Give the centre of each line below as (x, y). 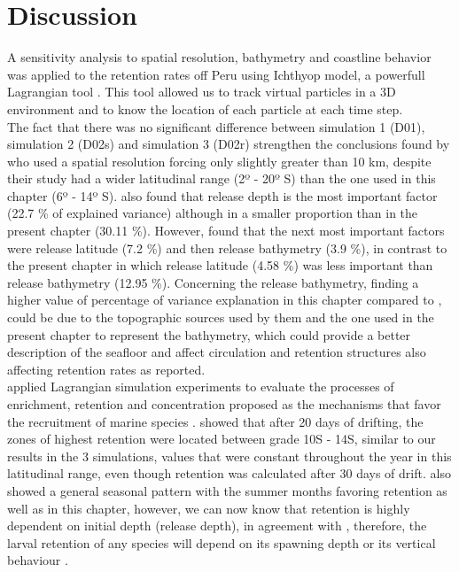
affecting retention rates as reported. (106, 369)
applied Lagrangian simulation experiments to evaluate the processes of (201, 386)
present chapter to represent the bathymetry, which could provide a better (209, 334)
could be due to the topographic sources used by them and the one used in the (221, 317)
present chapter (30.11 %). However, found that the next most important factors (226, 231)
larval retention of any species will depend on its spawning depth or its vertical (222, 542)
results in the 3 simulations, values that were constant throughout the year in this (229, 456)
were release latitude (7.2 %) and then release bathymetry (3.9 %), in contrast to (227, 247)
